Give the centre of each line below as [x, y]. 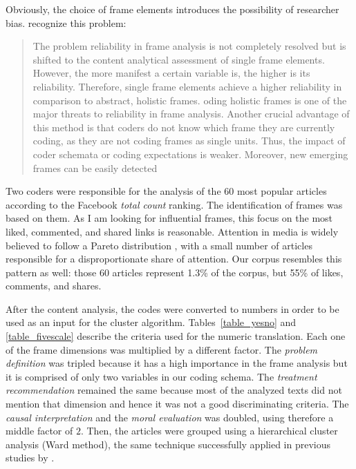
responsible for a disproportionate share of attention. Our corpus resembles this [174, 259]
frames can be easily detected [95, 167]
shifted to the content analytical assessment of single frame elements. [179, 59]
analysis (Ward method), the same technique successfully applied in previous [168, 444]
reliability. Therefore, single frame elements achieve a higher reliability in [187, 86]
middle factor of [39, 431]
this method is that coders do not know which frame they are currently [184, 127]
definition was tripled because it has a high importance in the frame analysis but [177, 363]
